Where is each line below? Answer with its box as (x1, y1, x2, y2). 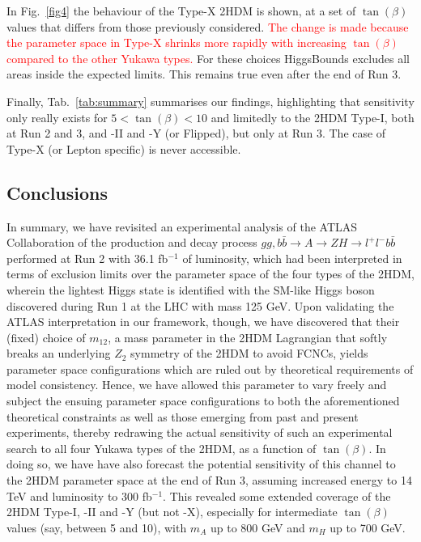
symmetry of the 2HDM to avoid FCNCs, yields (130, 345, 368, 362)
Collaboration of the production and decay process (6, 234, 257, 251)
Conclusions (6, 180, 108, 205)
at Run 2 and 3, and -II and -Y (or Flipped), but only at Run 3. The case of (6, 125, 386, 142)
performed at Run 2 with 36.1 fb (6, 249, 168, 266)
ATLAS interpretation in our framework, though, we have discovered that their (6, 313, 400, 330)
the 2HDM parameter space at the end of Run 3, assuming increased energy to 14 (6, 472, 412, 489)
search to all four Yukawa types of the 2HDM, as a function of (6, 439, 317, 456)
